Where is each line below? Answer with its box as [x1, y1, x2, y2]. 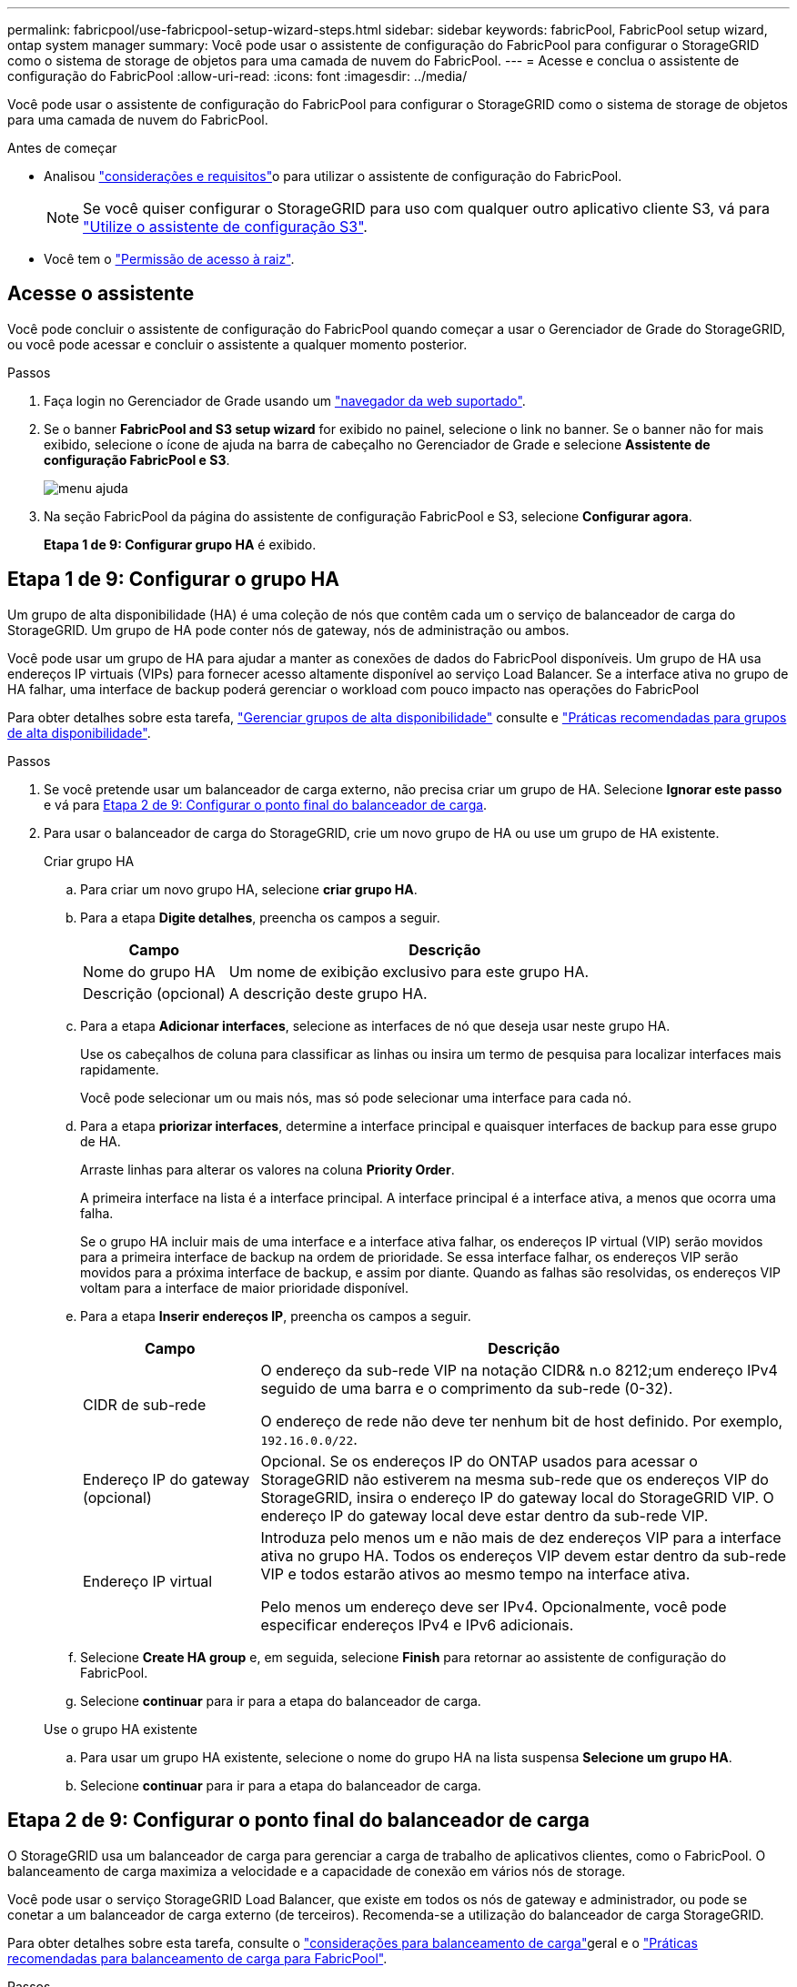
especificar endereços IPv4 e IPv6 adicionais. [260, 1615, 574, 1634]
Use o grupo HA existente [44, 1720, 198, 1737]
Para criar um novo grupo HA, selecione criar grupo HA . [80, 881, 418, 897]
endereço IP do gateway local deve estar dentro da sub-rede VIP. [260, 1506, 709, 1525]
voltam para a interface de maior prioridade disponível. [80, 1279, 409, 1296]
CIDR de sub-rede [83, 1395, 207, 1414]
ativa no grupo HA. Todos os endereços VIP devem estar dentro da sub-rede [260, 1546, 787, 1565]
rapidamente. [80, 1061, 159, 1077]
